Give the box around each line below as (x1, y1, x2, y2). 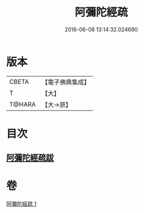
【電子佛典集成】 (42, 78, 90, 86)
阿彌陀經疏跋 (6, 153, 54, 163)
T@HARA (9, 100, 36, 109)
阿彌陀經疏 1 (6, 200, 37, 208)
